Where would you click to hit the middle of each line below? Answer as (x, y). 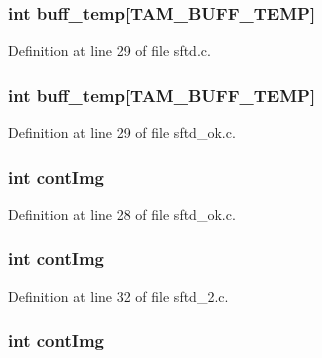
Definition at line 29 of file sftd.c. (109, 50)
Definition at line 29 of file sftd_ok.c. (122, 132)
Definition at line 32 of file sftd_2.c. (118, 295)
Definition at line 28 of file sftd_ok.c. (122, 213)
